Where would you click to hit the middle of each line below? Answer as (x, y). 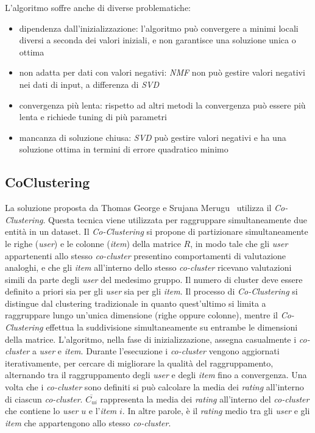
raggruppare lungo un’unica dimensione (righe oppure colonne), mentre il (141, 315)
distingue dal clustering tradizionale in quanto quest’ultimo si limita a (136, 303)
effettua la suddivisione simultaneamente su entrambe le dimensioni (172, 327)
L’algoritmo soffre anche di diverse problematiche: (98, 7)
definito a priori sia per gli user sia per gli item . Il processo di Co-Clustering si (151, 291)
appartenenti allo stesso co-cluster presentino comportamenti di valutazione (146, 255)
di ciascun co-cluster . (44, 399)
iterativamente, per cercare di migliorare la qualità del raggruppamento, (139, 363)
